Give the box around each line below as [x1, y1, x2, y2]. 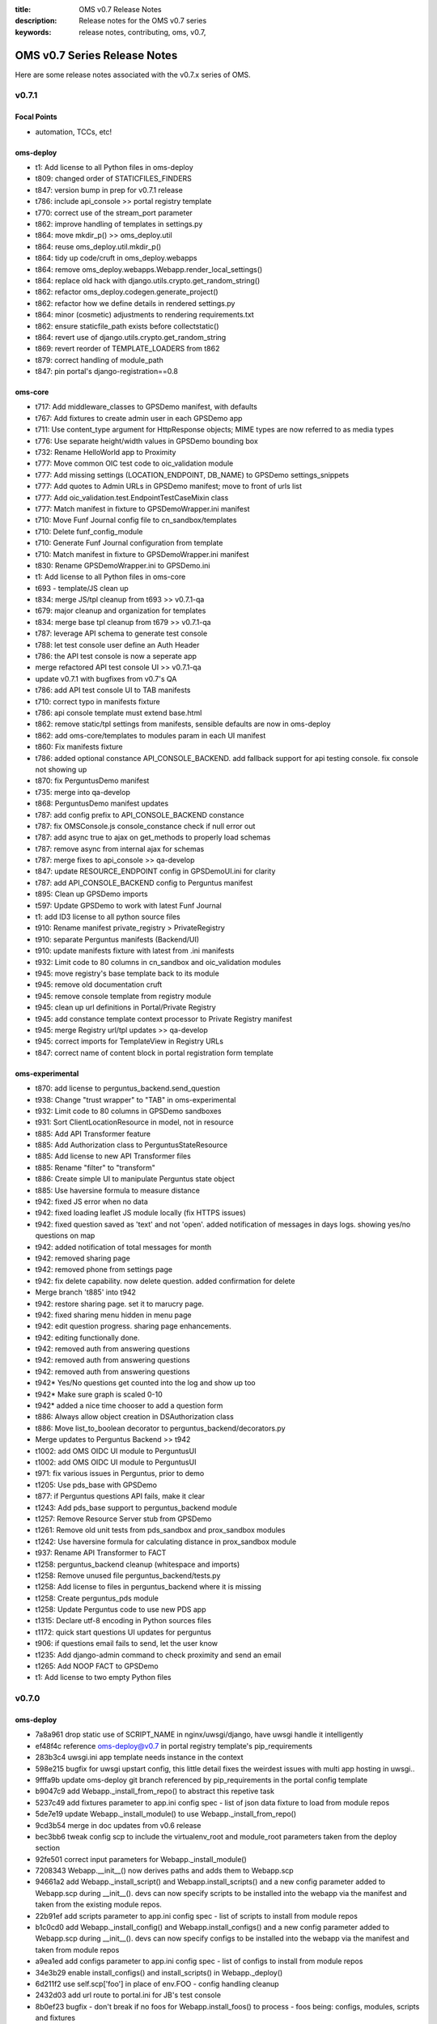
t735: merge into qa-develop [35, 787, 131, 797]
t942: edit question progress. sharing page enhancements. [35, 1321, 231, 1331]
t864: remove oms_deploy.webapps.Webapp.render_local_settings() [35, 264, 263, 274]
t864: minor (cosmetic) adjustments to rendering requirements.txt [35, 310, 254, 320]
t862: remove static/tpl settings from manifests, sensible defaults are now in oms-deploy [35, 719, 331, 729]
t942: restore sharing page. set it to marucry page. [35, 1299, 204, 1308]
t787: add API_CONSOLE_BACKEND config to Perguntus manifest [35, 878, 253, 887]
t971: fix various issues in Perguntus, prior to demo [35, 1469, 205, 1478]
